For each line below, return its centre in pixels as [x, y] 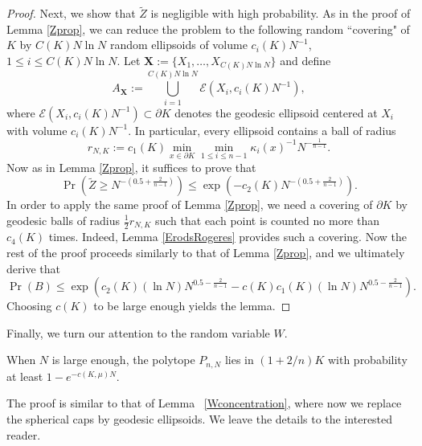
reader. [24, 434]
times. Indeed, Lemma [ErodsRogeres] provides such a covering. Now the [227, 237]
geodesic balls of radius [64, 220]
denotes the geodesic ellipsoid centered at [276, 112]
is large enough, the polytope [123, 360]
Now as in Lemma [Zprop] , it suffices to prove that [131, 167]
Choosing [29, 306]
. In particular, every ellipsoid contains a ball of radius [262, 130]
